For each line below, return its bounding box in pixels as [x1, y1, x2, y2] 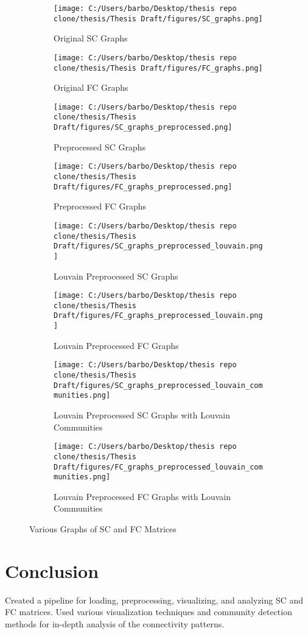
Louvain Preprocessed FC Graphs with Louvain [54, 490, 231, 502]
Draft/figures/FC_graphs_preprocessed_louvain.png [54, 311, 263, 320]
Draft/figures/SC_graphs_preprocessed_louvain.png [54, 242, 263, 251]
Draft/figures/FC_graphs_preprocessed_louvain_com [54, 462, 263, 471]
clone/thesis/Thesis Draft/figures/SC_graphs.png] [54, 14, 263, 23]
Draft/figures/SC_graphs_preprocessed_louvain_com [54, 381, 263, 390]
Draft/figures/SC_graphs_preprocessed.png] [54, 123, 233, 132]
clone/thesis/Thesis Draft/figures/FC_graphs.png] [54, 63, 263, 72]
